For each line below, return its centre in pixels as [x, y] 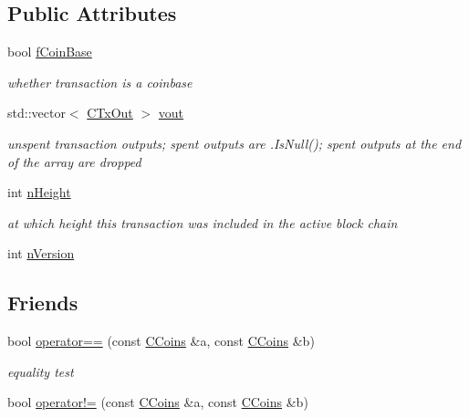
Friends [43, 303]
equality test [41, 371]
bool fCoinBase [50, 52]
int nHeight [39, 192]
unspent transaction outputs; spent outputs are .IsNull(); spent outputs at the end [234, 143]
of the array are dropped [74, 161]
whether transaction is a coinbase [100, 82]
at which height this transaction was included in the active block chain [203, 222]
